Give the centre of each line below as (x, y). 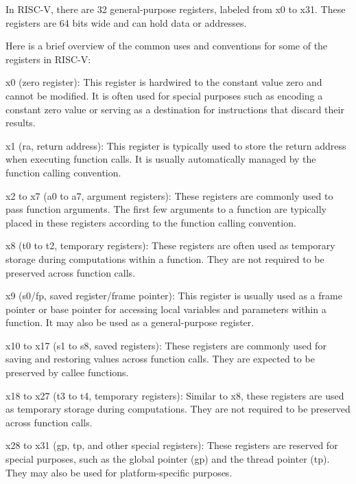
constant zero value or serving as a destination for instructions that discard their (175, 109)
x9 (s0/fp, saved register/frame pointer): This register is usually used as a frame (174, 296)
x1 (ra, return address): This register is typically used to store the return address (176, 145)
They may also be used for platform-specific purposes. (119, 472)
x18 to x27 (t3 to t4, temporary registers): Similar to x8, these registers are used (175, 395)
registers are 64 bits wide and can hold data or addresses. (126, 22)
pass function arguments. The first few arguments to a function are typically (166, 209)
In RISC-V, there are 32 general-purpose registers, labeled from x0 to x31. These (176, 9)
